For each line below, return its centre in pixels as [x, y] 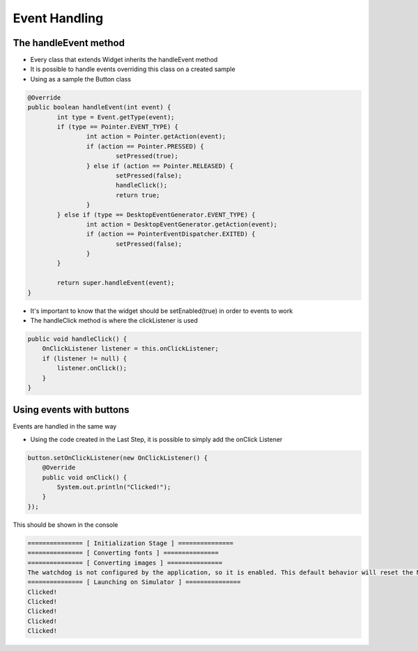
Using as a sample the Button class [81, 79]
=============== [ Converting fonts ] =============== [123, 553]
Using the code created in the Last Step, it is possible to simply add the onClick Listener [156, 439]
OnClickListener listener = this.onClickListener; [130, 349]
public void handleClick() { [77, 339]
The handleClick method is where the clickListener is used [114, 321]
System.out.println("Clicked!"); [114, 487]
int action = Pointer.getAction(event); [156, 137]
